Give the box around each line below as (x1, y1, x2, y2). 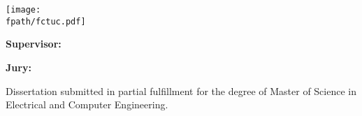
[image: (6, 5, 41, 15)
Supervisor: (6, 36, 61, 51)
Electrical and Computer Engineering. (6, 97, 168, 112)
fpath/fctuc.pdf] (6, 16, 86, 27)
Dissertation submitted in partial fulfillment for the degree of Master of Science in (6, 83, 356, 98)
